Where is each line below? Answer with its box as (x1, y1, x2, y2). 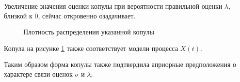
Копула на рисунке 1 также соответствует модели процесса (4, 43, 178, 53)
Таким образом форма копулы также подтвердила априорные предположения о (4, 59, 236, 69)
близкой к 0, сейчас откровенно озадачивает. (4, 10, 136, 20)
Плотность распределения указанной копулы (23, 27, 154, 37)
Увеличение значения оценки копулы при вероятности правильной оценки (4, 1, 223, 11)
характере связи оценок (4, 68, 73, 79)
